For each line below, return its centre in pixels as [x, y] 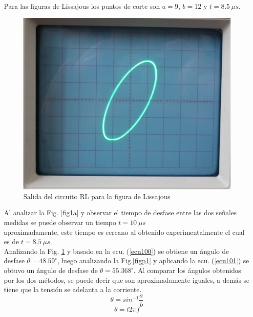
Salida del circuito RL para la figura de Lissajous [97, 196]
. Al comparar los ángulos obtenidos [187, 270]
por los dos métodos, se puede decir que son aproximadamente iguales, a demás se [127, 280]
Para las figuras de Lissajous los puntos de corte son [82, 6]
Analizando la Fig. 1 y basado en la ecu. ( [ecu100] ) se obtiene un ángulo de [116, 251]
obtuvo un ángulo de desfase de [51, 270]
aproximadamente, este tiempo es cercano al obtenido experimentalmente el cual [124, 232]
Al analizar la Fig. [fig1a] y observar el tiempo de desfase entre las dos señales [120, 213]
